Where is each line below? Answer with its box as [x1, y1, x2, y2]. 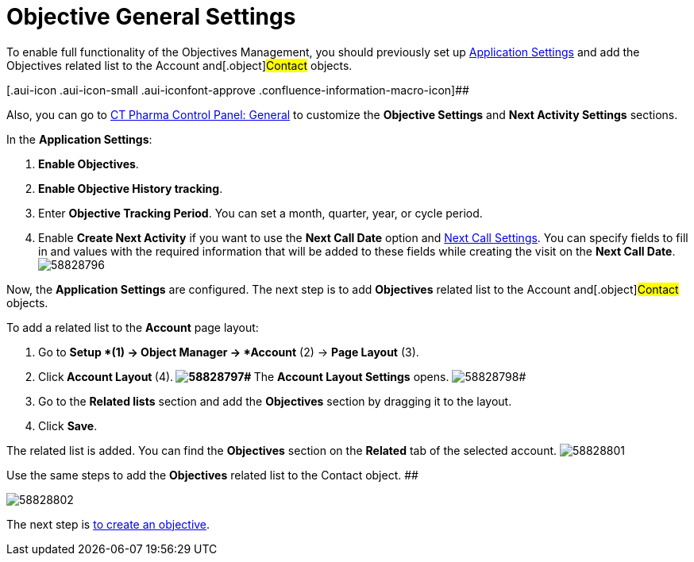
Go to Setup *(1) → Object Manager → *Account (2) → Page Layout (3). [38, 345, 419, 359]
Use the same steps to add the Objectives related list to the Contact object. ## [6, 468, 418, 482]
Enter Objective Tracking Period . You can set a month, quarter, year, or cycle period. [38, 206, 483, 220]
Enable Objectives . [38, 156, 139, 171]
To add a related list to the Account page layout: [6, 320, 259, 334]
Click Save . [38, 418, 98, 433]
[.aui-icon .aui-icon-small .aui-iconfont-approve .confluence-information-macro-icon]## [6, 83, 469, 97]
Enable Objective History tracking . [38, 181, 223, 195]
